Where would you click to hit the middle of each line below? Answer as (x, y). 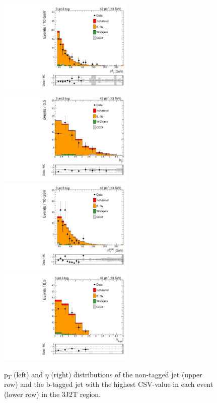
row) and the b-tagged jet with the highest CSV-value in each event (109, 384)
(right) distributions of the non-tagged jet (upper (127, 374)
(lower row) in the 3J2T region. (53, 394)
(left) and (28, 374)
